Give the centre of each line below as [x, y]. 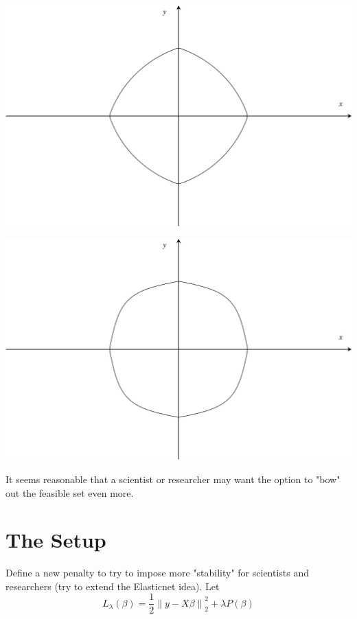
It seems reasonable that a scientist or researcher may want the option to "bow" [173, 479]
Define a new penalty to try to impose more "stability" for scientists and [158, 573]
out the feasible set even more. [70, 492]
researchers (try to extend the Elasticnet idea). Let [113, 586]
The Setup [56, 540]
